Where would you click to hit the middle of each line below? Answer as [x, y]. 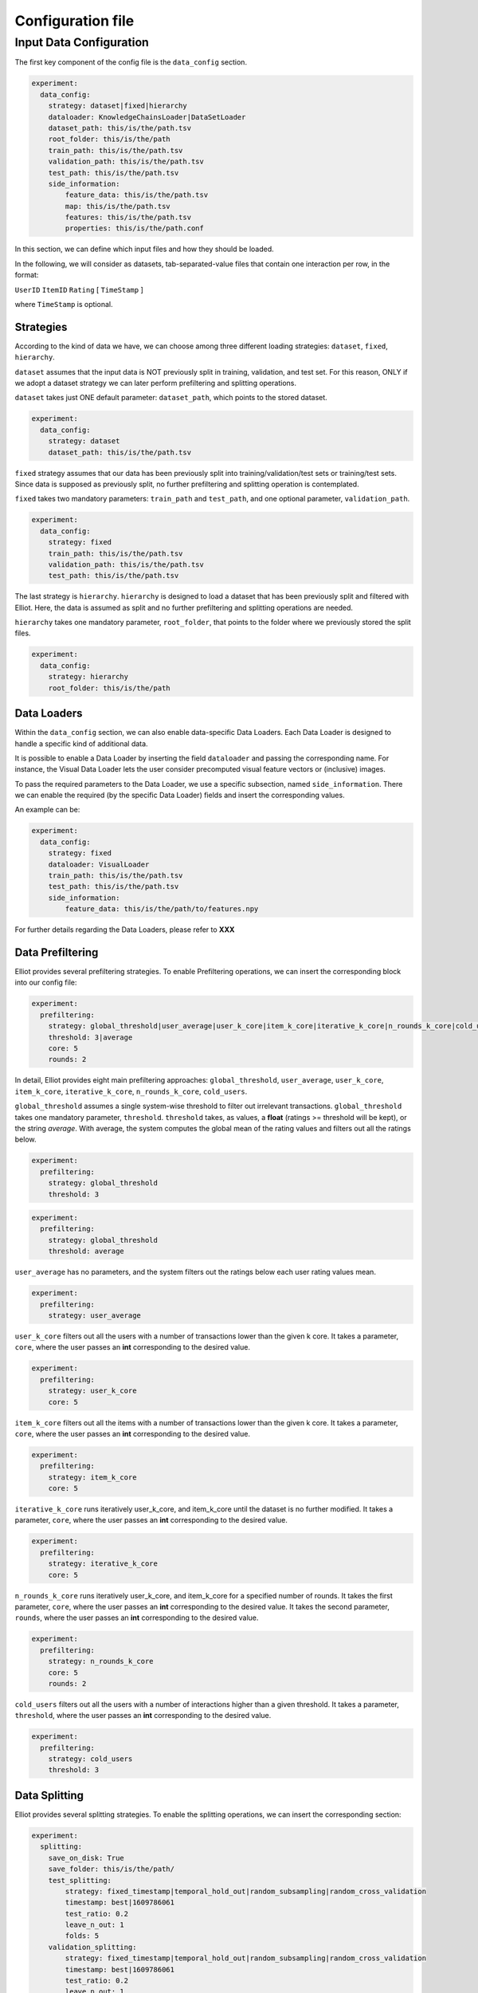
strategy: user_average [94, 1316]
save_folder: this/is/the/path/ [112, 1869]
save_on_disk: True [86, 1858]
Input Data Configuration [82, 42]
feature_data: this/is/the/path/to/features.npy [162, 909]
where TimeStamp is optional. [64, 304]
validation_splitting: [92, 1947]
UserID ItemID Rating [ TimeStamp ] [79, 289]
